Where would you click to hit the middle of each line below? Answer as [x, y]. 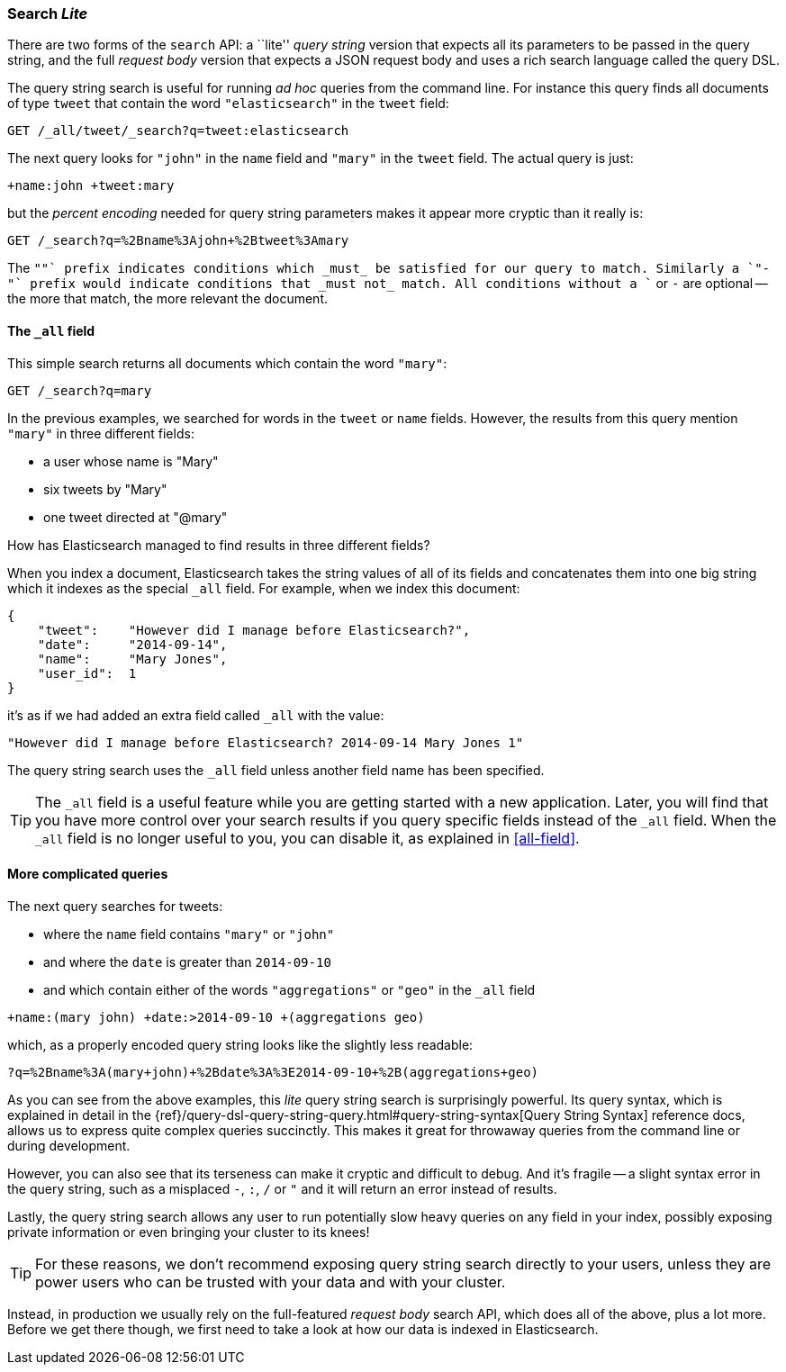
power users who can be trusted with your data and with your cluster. [271, 1282]
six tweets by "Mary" [105, 489]
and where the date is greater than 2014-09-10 [187, 961]
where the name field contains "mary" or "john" [189, 934]
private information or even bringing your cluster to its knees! [189, 1232]
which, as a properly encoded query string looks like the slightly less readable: [240, 1044]
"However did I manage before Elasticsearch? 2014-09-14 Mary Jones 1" [266, 742]
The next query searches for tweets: [115, 906]
